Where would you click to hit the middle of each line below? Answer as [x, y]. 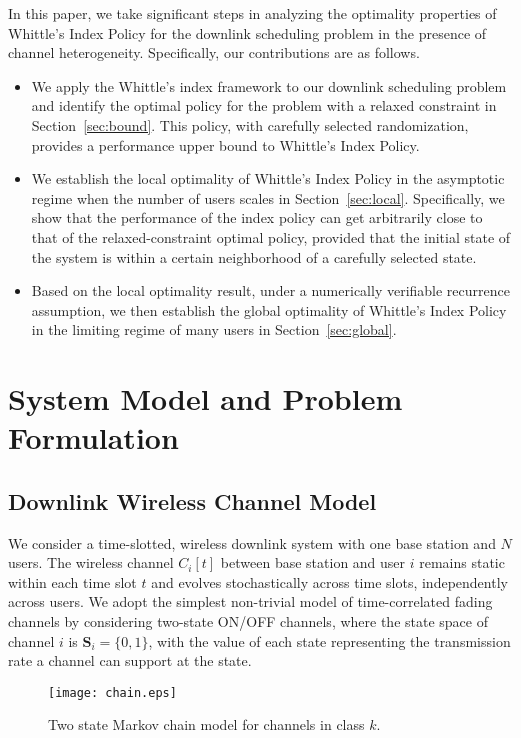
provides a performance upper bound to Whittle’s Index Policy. [225, 144]
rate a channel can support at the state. [130, 660]
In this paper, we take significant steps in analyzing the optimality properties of [252, 13]
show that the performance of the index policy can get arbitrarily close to [257, 217]
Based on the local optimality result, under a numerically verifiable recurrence [270, 290]
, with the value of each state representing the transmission [329, 640]
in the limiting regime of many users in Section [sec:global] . [214, 329]
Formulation [93, 437]
